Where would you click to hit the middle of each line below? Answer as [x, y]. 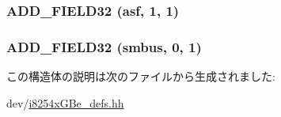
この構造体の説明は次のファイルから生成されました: [141, 76]
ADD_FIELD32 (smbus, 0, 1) [104, 46]
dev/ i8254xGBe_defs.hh [65, 102]
